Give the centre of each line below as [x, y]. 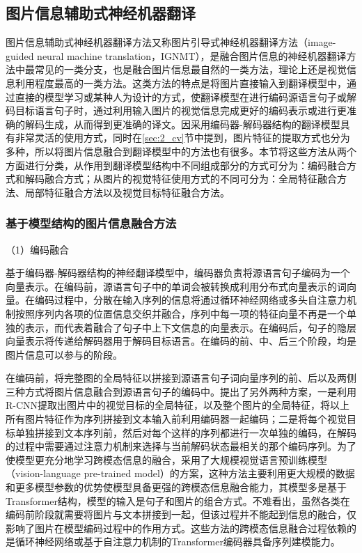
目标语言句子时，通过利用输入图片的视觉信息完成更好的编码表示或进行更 [181, 110]
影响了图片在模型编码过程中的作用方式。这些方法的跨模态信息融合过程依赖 [176, 528]
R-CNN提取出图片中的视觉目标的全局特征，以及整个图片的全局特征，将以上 [178, 405]
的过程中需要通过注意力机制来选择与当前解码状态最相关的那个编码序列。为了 [181, 446]
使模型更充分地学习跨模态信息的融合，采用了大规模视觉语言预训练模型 [166, 459]
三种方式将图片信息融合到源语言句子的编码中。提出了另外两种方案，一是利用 [181, 391]
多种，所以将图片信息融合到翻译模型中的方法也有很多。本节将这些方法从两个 [181, 151]
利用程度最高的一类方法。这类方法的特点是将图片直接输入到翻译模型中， [181, 83]
